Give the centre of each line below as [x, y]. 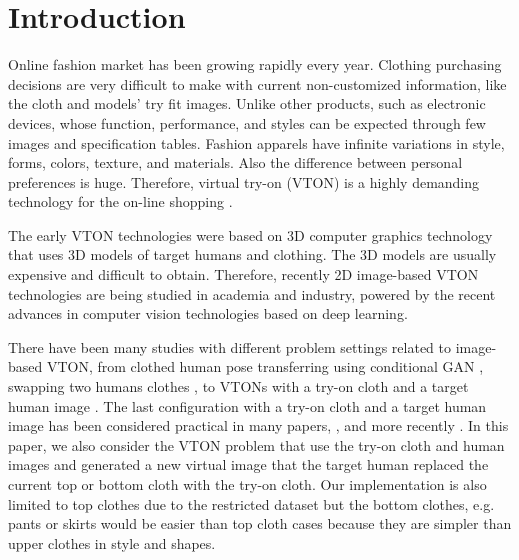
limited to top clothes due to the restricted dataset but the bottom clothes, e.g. [251, 503]
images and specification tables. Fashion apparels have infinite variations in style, [256, 142]
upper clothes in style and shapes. [112, 542]
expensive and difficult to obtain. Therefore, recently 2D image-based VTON [243, 274]
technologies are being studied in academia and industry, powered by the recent [252, 293]
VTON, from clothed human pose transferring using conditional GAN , [265, 366]
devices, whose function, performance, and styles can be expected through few [247, 122]
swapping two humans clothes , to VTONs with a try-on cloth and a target [238, 386]
